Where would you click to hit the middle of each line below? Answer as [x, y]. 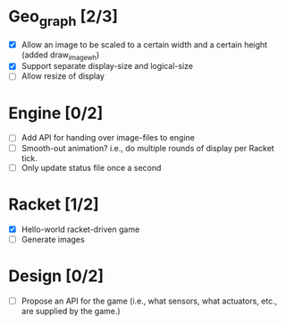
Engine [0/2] [56, 113]
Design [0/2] [56, 276]
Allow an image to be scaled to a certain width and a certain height [144, 44]
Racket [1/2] [54, 204]
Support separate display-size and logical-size [107, 66]
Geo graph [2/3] [63, 18]
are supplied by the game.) [71, 311]
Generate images [53, 239]
